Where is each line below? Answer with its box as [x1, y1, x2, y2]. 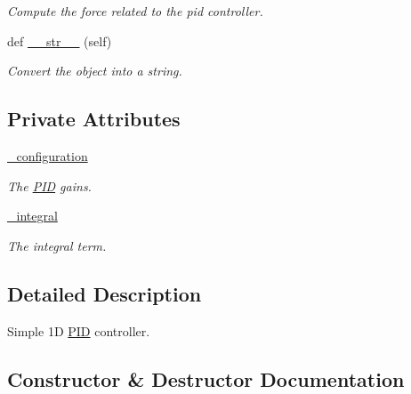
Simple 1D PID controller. [7, 321, 150, 340]
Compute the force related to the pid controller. [7, 2, 263, 20]
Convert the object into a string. [7, 61, 182, 80]
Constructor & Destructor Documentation [7, 365, 405, 392]
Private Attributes [7, 105, 181, 133]
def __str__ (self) [7, 31, 112, 50]
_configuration [7, 146, 88, 165]
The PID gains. [7, 176, 92, 195]
